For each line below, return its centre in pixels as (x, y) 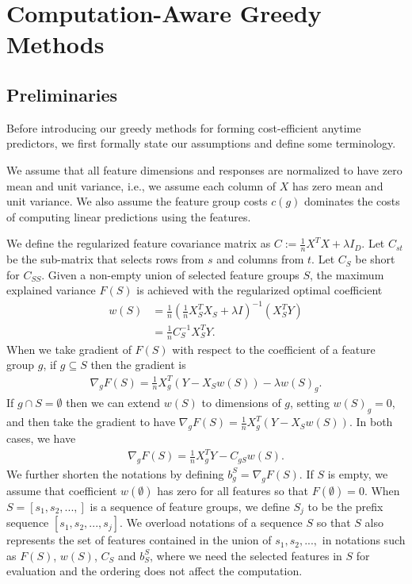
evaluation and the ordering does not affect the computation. (154, 571)
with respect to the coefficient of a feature (274, 349)
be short (375, 259)
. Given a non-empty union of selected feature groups (170, 274)
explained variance (51, 290)
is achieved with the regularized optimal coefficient (259, 290)
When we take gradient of (69, 349)
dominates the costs (352, 201)
